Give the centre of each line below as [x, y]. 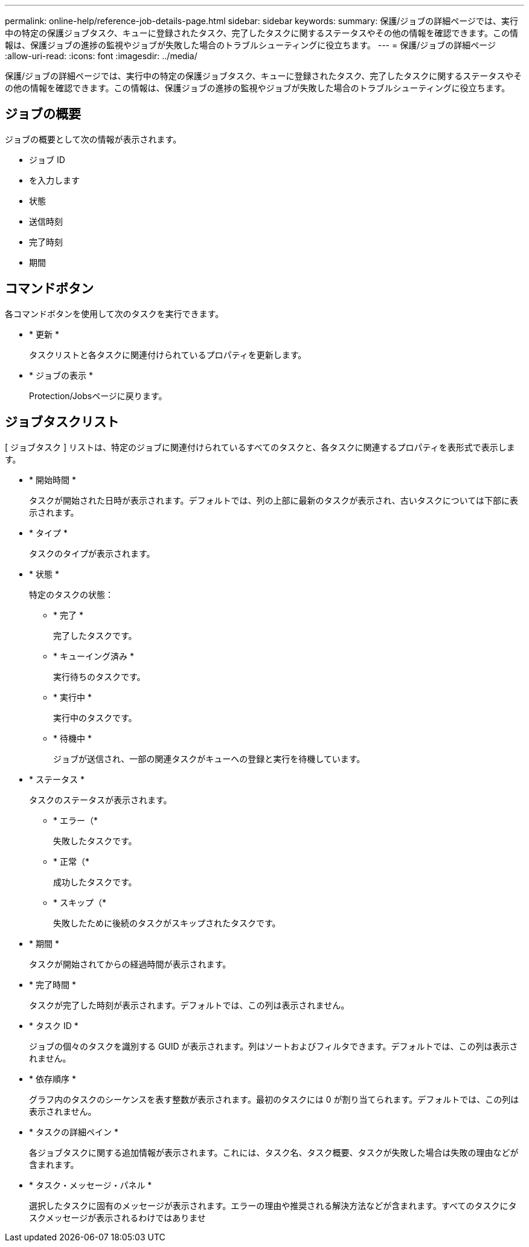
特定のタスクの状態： [71, 594]
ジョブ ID [47, 159]
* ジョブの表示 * [61, 375]
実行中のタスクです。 [95, 717]
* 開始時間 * [53, 479]
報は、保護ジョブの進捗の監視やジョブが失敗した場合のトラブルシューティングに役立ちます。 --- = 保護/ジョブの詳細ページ [250, 45]
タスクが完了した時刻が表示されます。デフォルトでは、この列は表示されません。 [189, 1005]
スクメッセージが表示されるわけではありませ [117, 1217]
